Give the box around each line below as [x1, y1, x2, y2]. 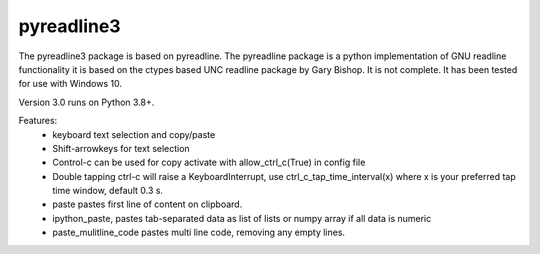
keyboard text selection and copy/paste [52, 128, 216, 140]
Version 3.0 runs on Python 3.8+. [18, 96, 155, 108]
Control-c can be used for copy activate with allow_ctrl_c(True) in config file [52, 156, 366, 169]
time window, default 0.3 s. [52, 185, 164, 197]
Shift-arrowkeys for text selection [52, 142, 190, 154]
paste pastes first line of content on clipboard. [52, 198, 243, 210]
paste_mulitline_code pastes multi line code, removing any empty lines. [52, 226, 345, 239]
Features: [18, 115, 58, 127]
